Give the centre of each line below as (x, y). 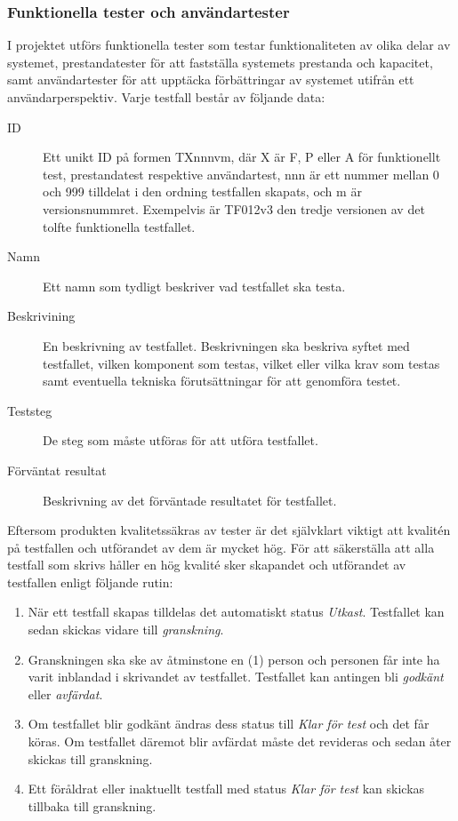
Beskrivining (41, 316)
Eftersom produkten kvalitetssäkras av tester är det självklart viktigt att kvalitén (229, 530)
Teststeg (30, 410)
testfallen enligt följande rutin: (90, 582)
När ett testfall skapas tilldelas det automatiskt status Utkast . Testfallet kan (236, 612)
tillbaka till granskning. (92, 805)
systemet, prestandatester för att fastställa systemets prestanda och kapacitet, (220, 62)
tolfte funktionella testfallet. (119, 226)
